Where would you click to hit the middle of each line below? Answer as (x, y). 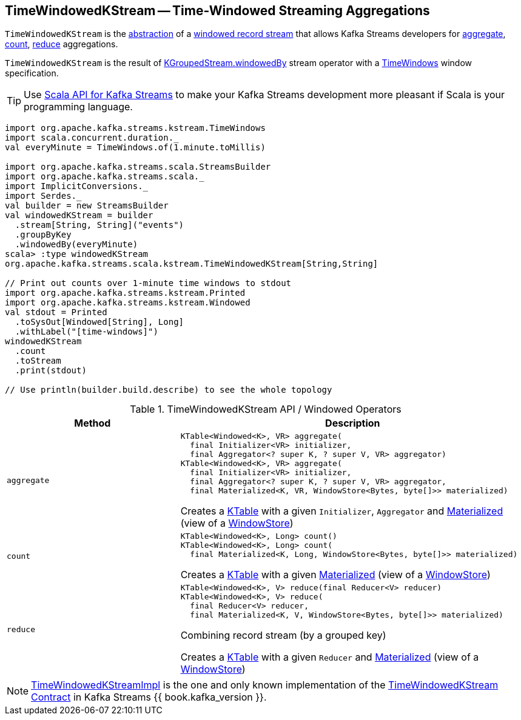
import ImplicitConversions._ (77, 186)
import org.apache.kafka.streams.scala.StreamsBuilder (138, 167)
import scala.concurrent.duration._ (92, 138)
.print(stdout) (51, 371)
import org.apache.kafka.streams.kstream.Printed (125, 293)
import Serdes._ (43, 196)
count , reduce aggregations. (62, 44)
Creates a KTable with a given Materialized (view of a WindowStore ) (335, 575)
